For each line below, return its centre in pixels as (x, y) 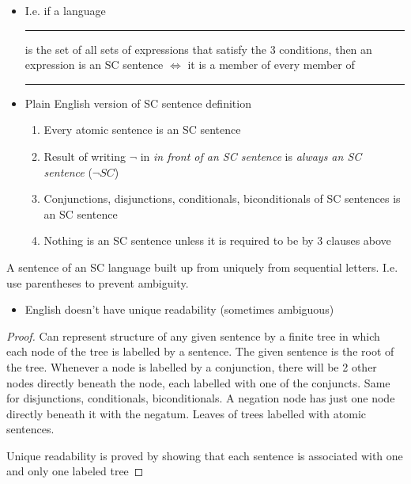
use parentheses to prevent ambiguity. (98, 282)
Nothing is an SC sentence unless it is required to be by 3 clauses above (217, 240)
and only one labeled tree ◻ (75, 471)
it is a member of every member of (271, 65)
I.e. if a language (65, 10)
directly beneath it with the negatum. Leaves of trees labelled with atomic (187, 413)
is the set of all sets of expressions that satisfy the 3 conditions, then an (198, 49)
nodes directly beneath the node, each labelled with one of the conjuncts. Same (198, 382)
